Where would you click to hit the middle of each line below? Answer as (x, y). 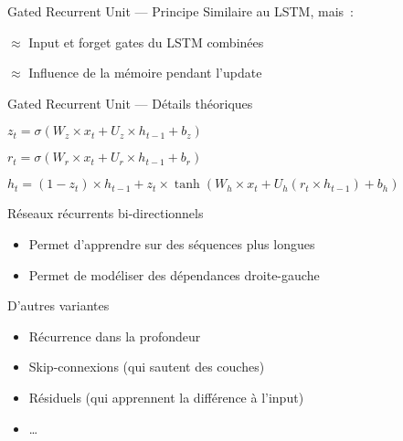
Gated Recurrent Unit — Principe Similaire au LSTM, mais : (180, 11)
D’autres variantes (58, 305)
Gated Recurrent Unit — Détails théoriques (130, 103)
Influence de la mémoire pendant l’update (145, 73)
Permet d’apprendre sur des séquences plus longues (172, 243)
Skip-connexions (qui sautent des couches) (147, 367)
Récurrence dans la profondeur (115, 336)
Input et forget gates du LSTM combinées (146, 42)
